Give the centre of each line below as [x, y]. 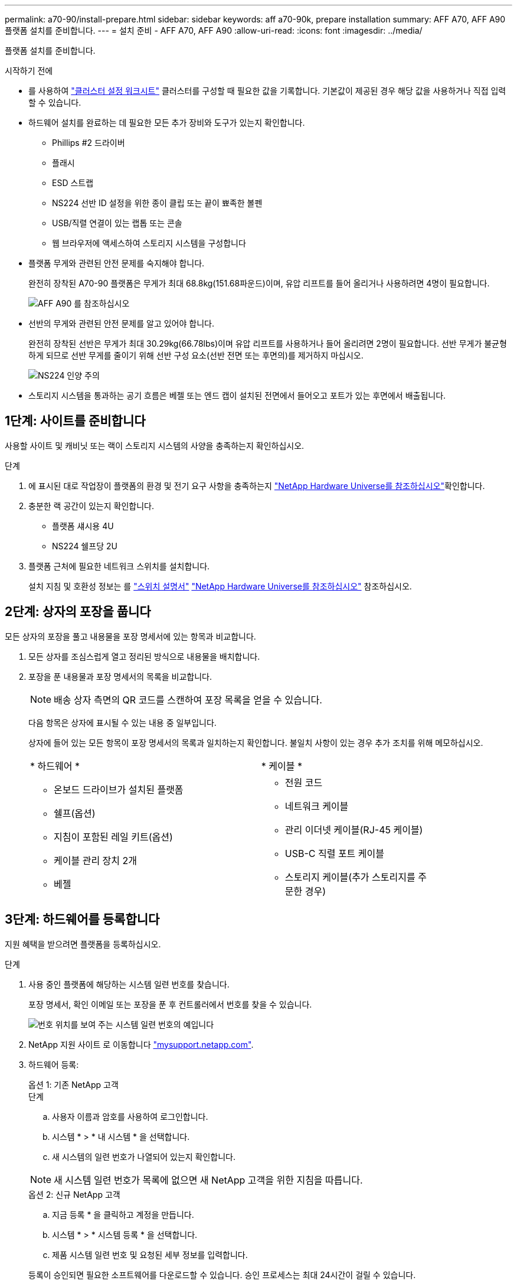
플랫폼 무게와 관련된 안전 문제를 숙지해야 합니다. [117, 263]
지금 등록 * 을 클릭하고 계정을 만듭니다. [123, 1214]
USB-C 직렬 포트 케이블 [334, 853]
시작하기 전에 [29, 71]
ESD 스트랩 [73, 183]
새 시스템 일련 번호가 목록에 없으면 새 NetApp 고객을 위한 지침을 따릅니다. [208, 1180]
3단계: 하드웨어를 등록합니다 [82, 920]
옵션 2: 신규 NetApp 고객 [74, 1194]
